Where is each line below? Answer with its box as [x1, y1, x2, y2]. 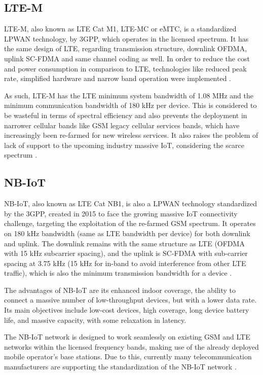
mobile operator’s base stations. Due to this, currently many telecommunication [4, 351, 252, 362]
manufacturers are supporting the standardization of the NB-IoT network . [4, 361, 237, 372]
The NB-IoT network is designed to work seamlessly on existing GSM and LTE [4, 331, 250, 342]
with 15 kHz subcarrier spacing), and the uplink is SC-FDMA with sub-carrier [4, 248, 248, 258]
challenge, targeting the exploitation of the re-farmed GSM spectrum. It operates [4, 218, 256, 229]
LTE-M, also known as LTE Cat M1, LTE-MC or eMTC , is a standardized [4, 23, 237, 34]
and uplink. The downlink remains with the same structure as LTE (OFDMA [4, 238, 245, 248]
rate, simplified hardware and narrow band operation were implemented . [4, 73, 231, 84]
